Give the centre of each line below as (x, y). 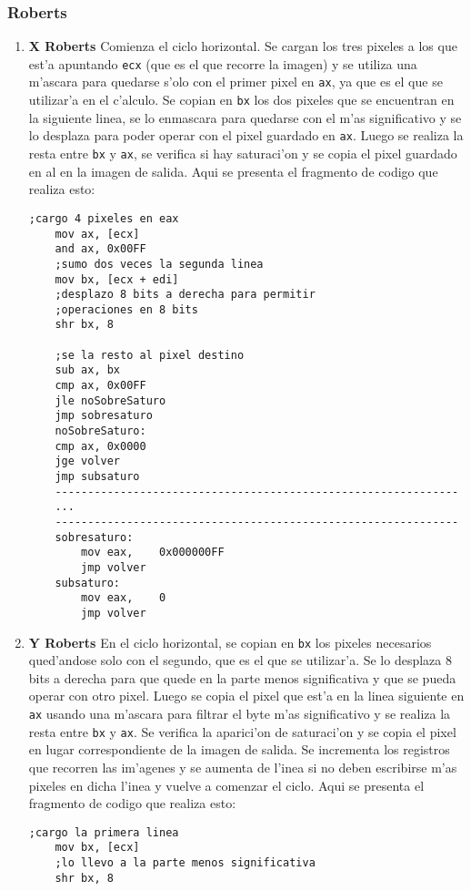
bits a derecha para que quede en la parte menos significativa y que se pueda (242, 677)
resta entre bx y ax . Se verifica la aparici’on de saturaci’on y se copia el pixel (242, 731)
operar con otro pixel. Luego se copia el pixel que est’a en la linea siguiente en (246, 696)
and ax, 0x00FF (100, 249)
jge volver (88, 461)
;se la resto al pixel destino (150, 355)
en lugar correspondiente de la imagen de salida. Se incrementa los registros (239, 749)
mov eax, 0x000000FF (153, 553)
